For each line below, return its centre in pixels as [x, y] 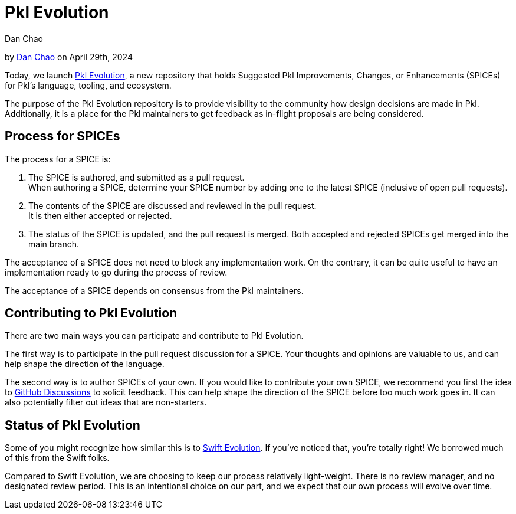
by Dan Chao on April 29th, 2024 [69, 57]
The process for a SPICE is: [58, 159]
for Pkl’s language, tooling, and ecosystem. [88, 85]
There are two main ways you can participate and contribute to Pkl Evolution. [154, 336]
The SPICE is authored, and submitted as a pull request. [137, 177]
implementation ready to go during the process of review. [116, 272]
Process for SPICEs [63, 136]
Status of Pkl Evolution [73, 425]
